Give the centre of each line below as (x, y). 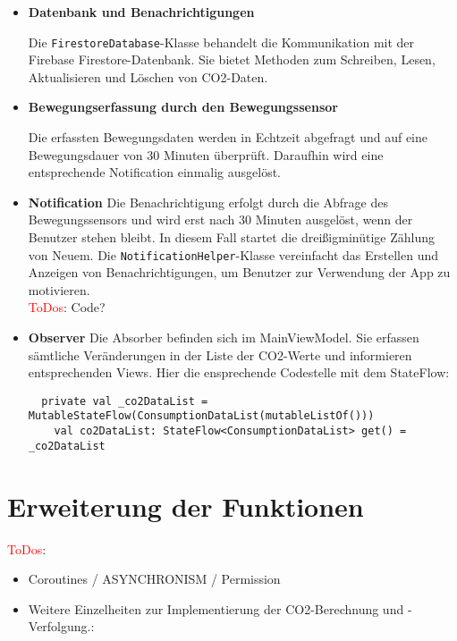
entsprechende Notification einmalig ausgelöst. (155, 172)
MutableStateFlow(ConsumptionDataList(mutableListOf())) (201, 416)
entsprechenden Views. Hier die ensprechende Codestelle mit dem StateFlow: (239, 372)
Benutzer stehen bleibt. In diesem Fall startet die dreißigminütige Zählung (231, 237)
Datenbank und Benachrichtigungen (141, 12)
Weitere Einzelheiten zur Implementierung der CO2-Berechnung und (216, 608)
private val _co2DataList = (125, 401)
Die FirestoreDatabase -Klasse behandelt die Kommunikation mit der (221, 42)
